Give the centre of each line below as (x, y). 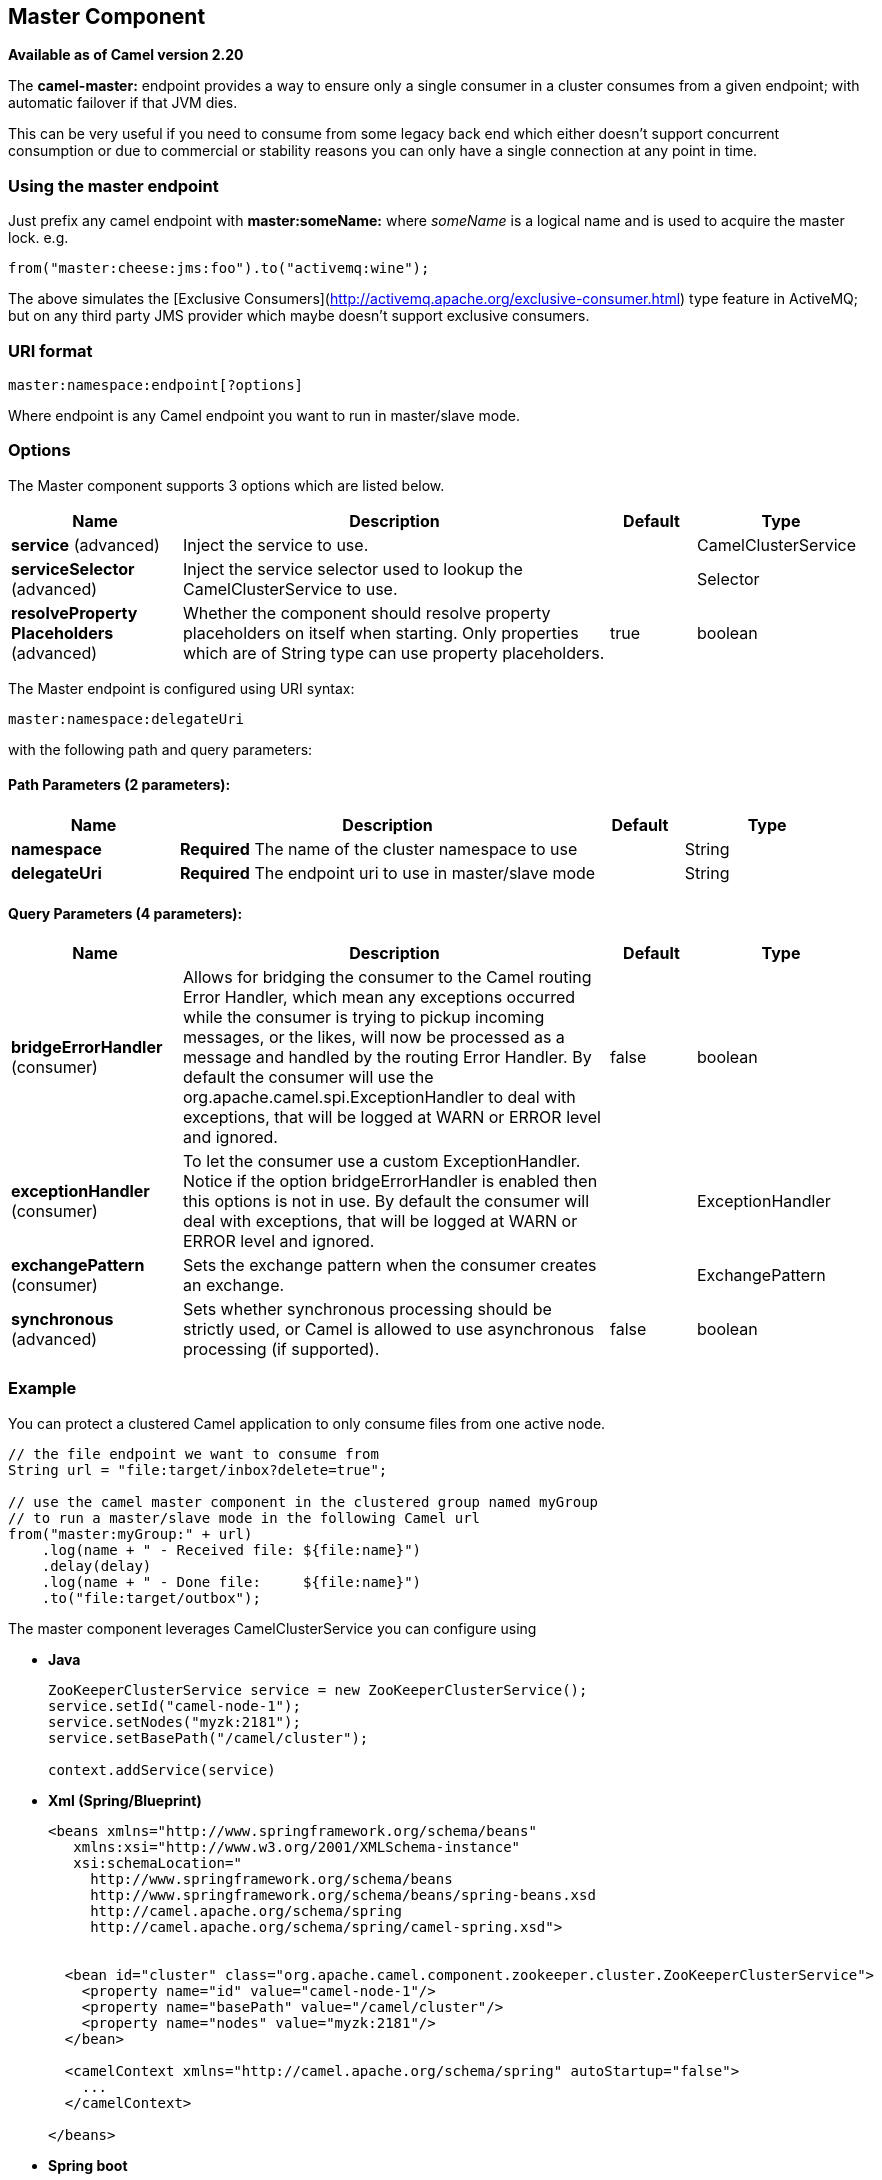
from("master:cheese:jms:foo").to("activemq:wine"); (219, 268)
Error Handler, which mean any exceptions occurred (379, 997)
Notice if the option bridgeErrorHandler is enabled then (390, 1181)
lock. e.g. (38, 238)
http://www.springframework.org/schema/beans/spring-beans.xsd (343, 1894)
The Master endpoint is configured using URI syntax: (181, 688)
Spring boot (88, 2165)
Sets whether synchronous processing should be (367, 1309)
